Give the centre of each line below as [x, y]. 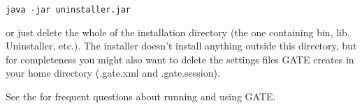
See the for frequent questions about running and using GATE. [141, 97]
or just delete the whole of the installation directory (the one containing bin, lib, [178, 32]
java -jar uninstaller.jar [68, 10]
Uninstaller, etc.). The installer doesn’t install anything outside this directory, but [181, 46]
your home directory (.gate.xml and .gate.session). [113, 73]
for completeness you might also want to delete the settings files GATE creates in [180, 59]
